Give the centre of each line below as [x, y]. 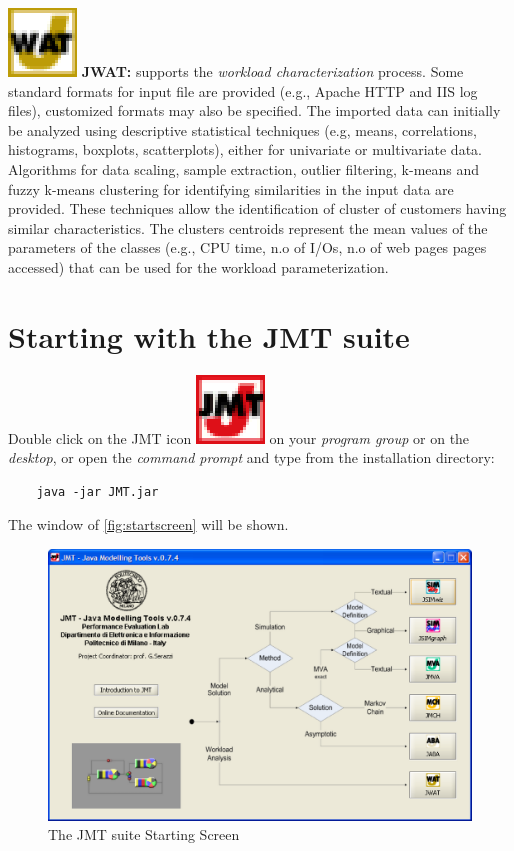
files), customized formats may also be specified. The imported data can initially [254, 110]
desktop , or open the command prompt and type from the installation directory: [251, 457]
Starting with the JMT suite [209, 335]
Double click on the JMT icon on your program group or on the [239, 437]
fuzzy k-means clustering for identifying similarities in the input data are [231, 188]
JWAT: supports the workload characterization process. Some [272, 71]
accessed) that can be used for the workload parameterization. [198, 266]
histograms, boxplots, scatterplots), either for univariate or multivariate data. [245, 149]
